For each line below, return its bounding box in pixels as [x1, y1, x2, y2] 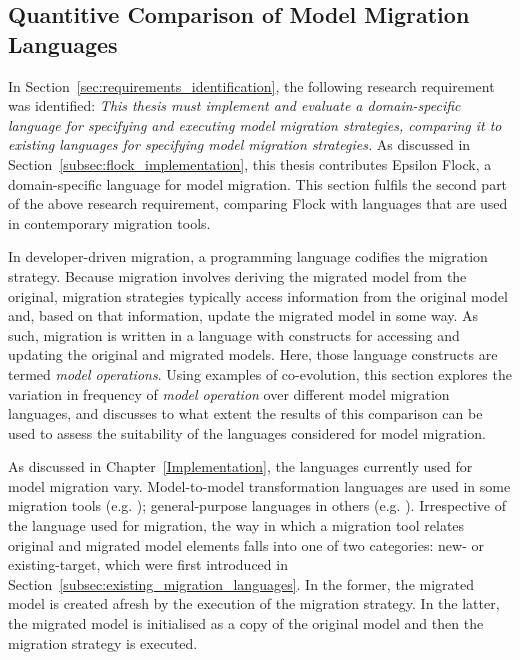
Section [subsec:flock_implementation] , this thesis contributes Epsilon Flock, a [8, 153, 492, 174]
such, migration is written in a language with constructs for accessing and [8, 324, 460, 345]
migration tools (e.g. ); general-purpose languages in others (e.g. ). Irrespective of [8, 495, 507, 516]
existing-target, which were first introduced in [8, 554, 288, 575]
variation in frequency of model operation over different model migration [8, 383, 450, 404]
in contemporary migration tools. [8, 212, 211, 233]
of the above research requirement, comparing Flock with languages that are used [8, 193, 508, 214]
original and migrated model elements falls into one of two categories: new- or [8, 534, 484, 555]
